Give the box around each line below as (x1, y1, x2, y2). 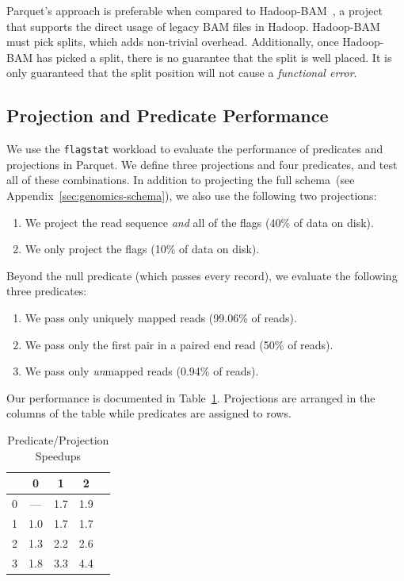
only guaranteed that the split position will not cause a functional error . (6, 64, 357, 81)
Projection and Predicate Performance (6, 103, 329, 128)
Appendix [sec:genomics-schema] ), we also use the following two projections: (6, 187, 377, 204)
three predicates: (6, 283, 87, 299)
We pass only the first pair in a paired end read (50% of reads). (25, 336, 333, 352)
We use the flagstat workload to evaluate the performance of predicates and (6, 140, 383, 157)
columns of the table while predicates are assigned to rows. (6, 405, 292, 421)
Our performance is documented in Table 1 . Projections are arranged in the (6, 389, 375, 406)
